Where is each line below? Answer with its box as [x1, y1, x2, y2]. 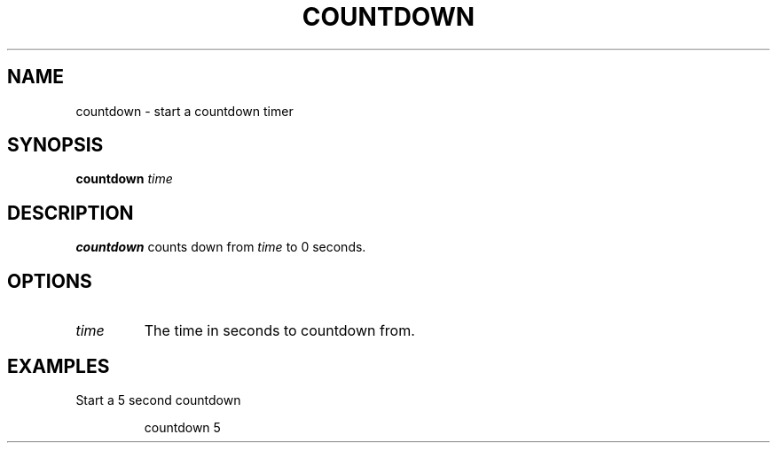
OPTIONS [7, 269, 92, 292]
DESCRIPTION [7, 201, 134, 224]
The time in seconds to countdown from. [144, 322, 415, 340]
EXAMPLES [7, 354, 110, 377]
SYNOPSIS [7, 134, 104, 157]
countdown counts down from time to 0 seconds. [75, 239, 366, 255]
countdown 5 [144, 419, 221, 435]
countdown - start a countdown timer [75, 103, 294, 119]
